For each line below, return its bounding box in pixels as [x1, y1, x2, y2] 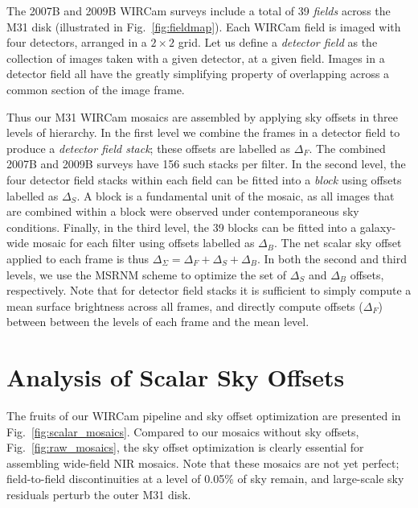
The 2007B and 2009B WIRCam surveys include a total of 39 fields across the [6, 2, 391, 19]
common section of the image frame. [6, 81, 185, 97]
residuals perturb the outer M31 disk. [6, 485, 191, 502]
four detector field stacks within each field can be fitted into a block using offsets [6, 171, 402, 188]
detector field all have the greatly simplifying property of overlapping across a [6, 65, 390, 82]
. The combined [309, 139, 386, 156]
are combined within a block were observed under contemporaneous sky [6, 203, 359, 220]
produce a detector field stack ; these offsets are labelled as [6, 139, 291, 156]
